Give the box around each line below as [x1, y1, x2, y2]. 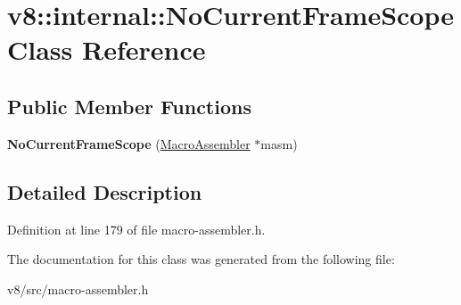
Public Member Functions [7, 92, 251, 120]
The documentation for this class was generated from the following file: [7, 250, 395, 268]
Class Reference [7, 31, 206, 68]
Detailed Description [7, 177, 202, 205]
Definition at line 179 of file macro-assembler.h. [7, 219, 266, 238]
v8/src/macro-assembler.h [7, 279, 149, 298]
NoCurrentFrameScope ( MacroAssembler [7, 134, 251, 152]
